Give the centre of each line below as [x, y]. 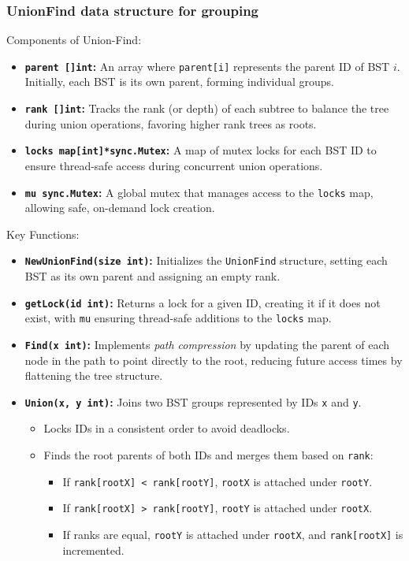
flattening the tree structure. [94, 375]
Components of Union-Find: [74, 40]
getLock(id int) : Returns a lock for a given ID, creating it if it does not [203, 302]
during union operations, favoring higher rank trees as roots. [171, 123]
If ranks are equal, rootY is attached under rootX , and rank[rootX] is [233, 535]
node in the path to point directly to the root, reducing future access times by [214, 360]
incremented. [93, 550]
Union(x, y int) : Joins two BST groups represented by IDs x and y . [193, 401]
